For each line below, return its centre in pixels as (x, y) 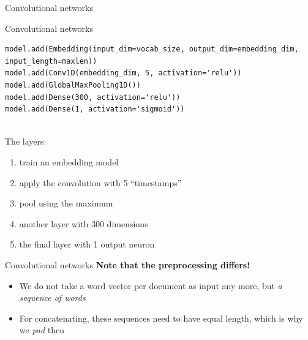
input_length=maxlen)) (51, 61)
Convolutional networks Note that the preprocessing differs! (128, 264)
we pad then (42, 330)
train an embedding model (69, 161)
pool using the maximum (66, 203)
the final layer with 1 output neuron (87, 244)
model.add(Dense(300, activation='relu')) (93, 97)
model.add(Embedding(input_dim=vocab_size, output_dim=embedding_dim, (152, 49)
